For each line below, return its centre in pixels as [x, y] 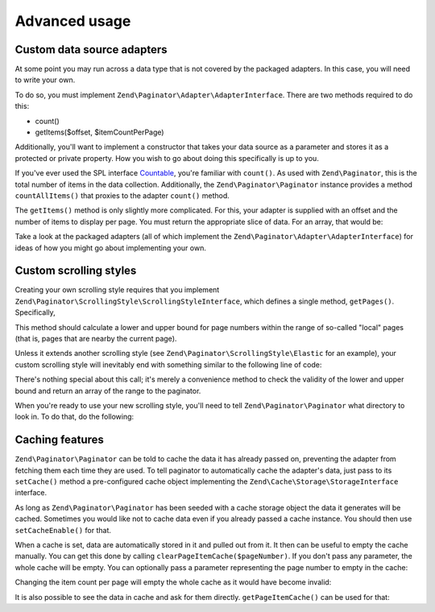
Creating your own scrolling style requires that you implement [117, 290]
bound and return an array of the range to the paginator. [108, 391]
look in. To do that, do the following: [75, 417]
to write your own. [45, 80]
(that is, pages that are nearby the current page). [96, 339]
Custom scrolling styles [76, 271]
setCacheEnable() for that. [63, 530]
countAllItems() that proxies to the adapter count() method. [122, 195]
